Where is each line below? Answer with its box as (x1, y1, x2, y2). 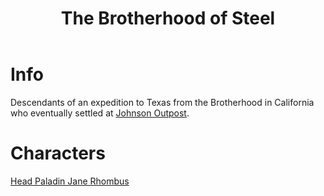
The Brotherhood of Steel (60, 7, 276, 30)
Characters (10, 142, 106, 165)
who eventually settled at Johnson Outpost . (10, 107, 190, 119)
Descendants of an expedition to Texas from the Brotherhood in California (10, 96, 315, 108)
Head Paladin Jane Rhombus (10, 175, 130, 187)
